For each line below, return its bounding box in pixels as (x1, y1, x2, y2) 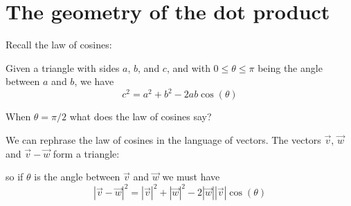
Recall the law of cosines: (6, 37, 112, 52)
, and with (166, 60, 210, 75)
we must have (162, 169, 220, 184)
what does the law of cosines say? (69, 109, 212, 124)
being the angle (258, 60, 323, 75)
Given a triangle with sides (6, 60, 120, 75)
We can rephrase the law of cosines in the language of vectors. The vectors (6, 133, 321, 147)
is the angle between (34, 169, 120, 184)
